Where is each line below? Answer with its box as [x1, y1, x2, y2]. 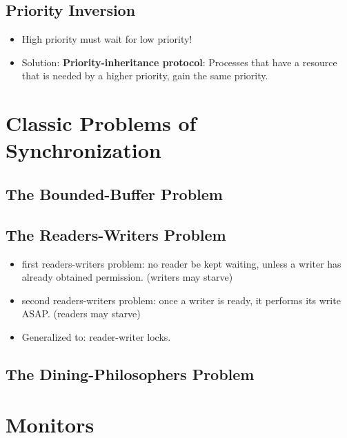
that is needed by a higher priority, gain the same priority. [21, 68, 268, 83]
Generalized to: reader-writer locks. [21, 329, 171, 344]
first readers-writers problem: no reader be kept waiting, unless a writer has [21, 256, 341, 270]
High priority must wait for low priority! [21, 32, 192, 46]
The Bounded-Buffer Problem [6, 183, 223, 204]
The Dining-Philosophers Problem [6, 363, 255, 384]
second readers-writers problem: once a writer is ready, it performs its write [21, 292, 341, 307]
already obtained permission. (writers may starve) [21, 270, 233, 284]
